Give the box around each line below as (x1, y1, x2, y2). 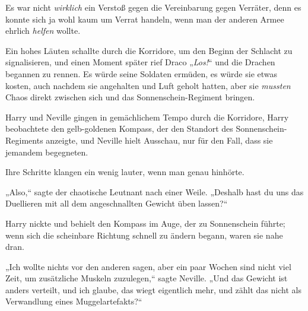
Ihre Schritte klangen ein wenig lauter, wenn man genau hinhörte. (5, 166, 245, 178)
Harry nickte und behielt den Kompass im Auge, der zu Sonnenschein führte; (5, 217, 285, 229)
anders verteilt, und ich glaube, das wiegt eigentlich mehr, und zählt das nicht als (5, 283, 301, 296)
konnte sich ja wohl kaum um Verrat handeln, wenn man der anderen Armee (5, 12, 284, 25)
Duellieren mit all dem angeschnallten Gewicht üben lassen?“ (5, 197, 228, 210)
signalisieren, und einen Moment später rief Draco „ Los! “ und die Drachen (5, 56, 275, 68)
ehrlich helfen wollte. (5, 24, 81, 37)
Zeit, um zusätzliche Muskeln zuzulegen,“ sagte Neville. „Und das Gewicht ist (5, 272, 288, 284)
